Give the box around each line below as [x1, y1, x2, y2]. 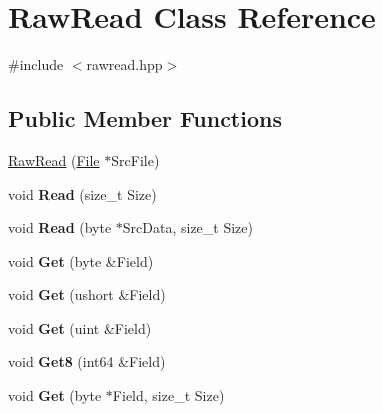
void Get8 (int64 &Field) [8, 351, 166, 372]
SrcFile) [111, 149, 160, 170]
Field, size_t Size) [112, 385, 225, 406]
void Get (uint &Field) [8, 317, 152, 338]
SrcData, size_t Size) [122, 217, 253, 238]
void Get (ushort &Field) [8, 284, 166, 305]
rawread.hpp [86, 54, 163, 75]
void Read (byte [8, 217, 112, 238]
